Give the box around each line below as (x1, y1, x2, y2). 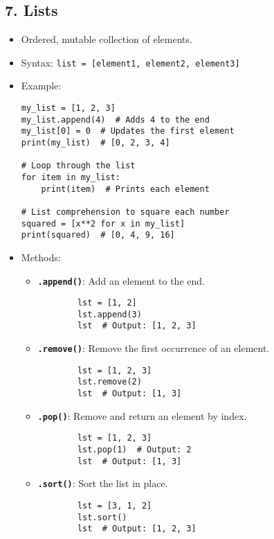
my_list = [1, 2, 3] (21, 103, 116, 114)
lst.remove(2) (77, 377, 142, 387)
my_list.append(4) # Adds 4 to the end (21, 114, 210, 125)
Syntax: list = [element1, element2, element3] (21, 55, 240, 69)
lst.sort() (77, 512, 127, 522)
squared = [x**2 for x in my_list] (21, 218, 185, 229)
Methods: (21, 249, 61, 264)
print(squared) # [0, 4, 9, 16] (21, 230, 175, 240)
